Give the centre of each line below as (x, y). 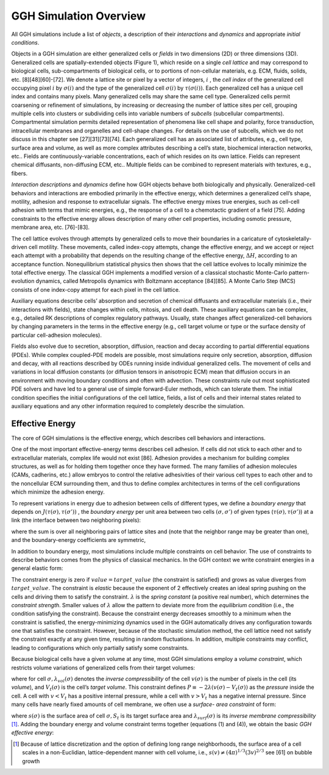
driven (19, 247)
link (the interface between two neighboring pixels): (76, 520)
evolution (23, 281)
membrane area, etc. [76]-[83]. (50, 227)
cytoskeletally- (293, 239)
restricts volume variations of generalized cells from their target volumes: (103, 668)
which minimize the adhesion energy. (58, 492)
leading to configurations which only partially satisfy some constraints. (100, 647)
